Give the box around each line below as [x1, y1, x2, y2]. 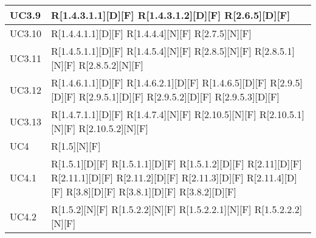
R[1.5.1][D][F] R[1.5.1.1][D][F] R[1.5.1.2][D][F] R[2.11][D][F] [51, 156, 302, 170]
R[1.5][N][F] [51, 139, 101, 153]
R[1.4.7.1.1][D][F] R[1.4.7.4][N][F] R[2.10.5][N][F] [51, 107, 256, 121]
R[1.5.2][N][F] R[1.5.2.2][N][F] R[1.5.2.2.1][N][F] [51, 202, 252, 216]
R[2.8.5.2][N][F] [78, 58, 143, 72]
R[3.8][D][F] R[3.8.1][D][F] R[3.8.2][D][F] [66, 184, 236, 198]
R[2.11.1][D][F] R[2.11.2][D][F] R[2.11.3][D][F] [51, 170, 244, 184]
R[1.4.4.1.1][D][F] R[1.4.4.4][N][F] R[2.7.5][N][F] [51, 26, 252, 40]
